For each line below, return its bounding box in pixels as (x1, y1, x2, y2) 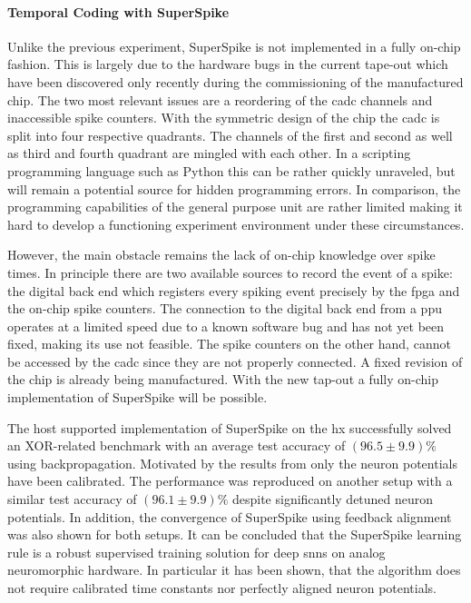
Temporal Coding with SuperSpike (7, 2, 230, 21)
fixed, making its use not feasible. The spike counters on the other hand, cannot (7, 334, 451, 353)
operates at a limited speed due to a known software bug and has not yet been (7, 316, 445, 335)
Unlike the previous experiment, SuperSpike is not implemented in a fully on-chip (7, 36, 461, 55)
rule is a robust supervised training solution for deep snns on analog (7, 542, 386, 561)
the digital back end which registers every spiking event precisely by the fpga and (7, 281, 460, 300)
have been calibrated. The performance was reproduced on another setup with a (7, 471, 453, 490)
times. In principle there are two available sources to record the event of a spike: (7, 262, 453, 282)
